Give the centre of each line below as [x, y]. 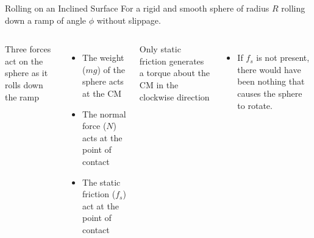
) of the [111, 69]
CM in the [159, 84]
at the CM [102, 93]
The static [102, 182]
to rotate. [255, 105]
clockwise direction [174, 96]
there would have [269, 69]
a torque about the [174, 73]
